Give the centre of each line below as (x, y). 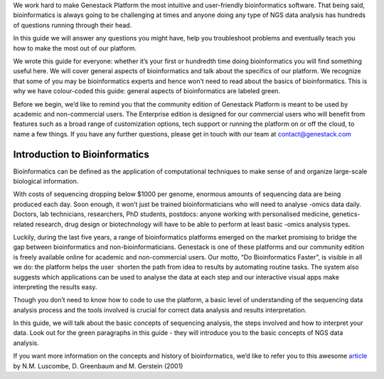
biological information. (46, 181)
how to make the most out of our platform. (75, 48)
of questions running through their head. (73, 25)
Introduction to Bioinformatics (81, 154)
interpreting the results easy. (55, 287)
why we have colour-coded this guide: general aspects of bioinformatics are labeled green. (147, 91)
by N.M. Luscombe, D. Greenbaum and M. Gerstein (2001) (98, 365)
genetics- (346, 214)
